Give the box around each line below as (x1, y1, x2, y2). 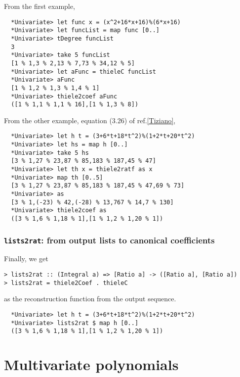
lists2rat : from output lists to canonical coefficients (4, 234, 215, 246)
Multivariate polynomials (4, 354, 179, 375)
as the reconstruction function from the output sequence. (4, 293, 176, 304)
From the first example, (4, 1, 75, 11)
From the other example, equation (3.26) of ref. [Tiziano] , (4, 115, 176, 125)
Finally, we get (4, 253, 48, 264)
